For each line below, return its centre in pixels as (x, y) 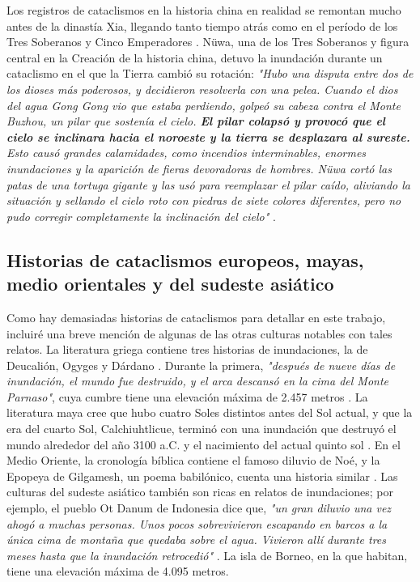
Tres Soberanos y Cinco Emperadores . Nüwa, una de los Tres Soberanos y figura (208, 42)
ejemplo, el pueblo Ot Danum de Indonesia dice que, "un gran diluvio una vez (199, 508)
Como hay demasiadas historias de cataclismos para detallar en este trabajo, (196, 317)
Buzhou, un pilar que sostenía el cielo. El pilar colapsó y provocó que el (196, 121)
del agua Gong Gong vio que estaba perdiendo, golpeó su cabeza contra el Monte (204, 105)
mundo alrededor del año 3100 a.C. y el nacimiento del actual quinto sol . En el (204, 444)
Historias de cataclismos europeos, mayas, (185, 259)
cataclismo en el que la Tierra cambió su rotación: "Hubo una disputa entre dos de (210, 73)
